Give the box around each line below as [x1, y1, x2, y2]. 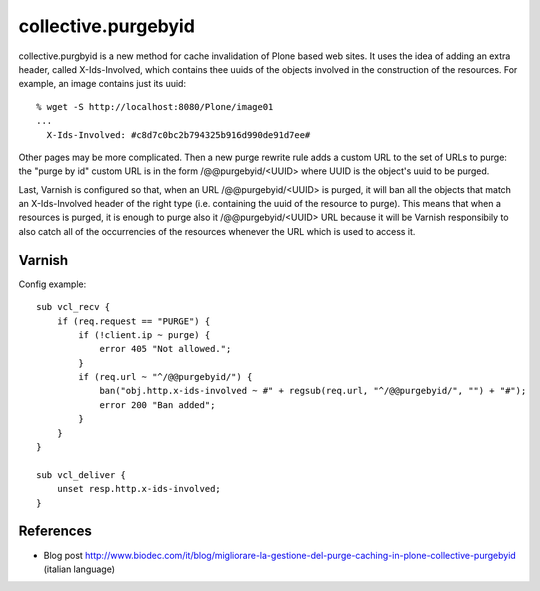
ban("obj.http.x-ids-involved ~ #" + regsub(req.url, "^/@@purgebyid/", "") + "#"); [99, 385, 527, 397]
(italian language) [43, 563, 115, 575]
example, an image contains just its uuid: [18, 78, 187, 90]
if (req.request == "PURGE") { [56, 315, 211, 327]
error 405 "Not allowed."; [99, 343, 232, 355]
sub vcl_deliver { [36, 469, 127, 480]
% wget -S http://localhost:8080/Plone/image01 [36, 101, 274, 112]
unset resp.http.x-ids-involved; [56, 483, 222, 495]
